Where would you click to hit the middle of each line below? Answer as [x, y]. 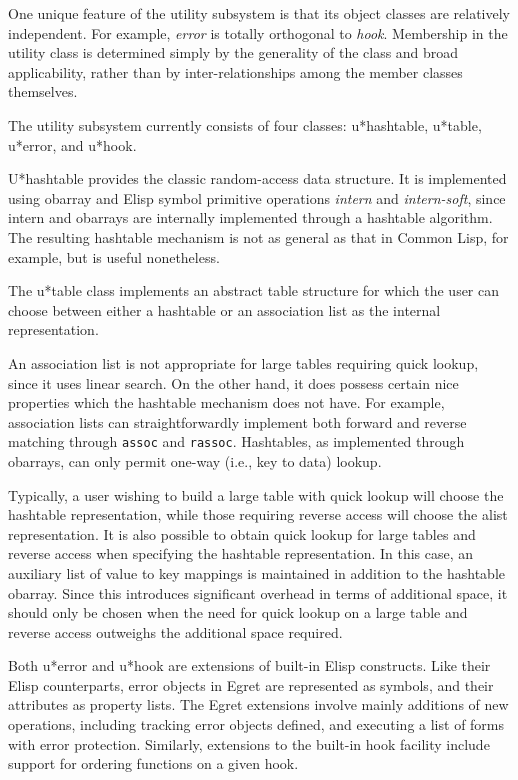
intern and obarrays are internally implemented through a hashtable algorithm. [250, 217]
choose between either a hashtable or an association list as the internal [224, 309]
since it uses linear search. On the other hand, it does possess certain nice [233, 382]
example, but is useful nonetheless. [114, 256]
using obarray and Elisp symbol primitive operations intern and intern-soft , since [257, 197]
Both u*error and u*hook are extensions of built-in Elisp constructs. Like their [249, 665]
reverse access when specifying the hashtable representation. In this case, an [241, 553]
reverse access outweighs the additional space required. [175, 631]
